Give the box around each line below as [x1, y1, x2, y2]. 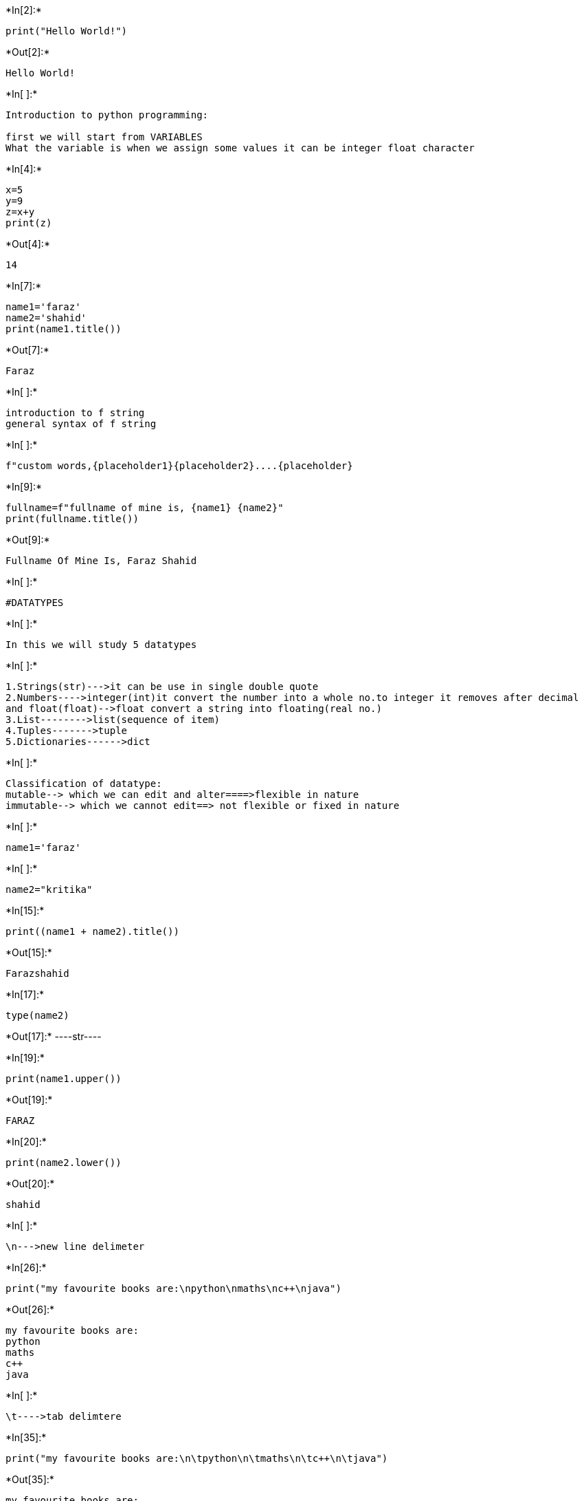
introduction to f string [5, 407, 145, 418]
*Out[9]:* [5, 534, 50, 546]
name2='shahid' [5, 312, 87, 323]
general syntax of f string [5, 418, 157, 429]
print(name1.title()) [5, 323, 122, 334]
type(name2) [5, 1010, 69, 1021]
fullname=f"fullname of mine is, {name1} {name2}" [5, 502, 284, 513]
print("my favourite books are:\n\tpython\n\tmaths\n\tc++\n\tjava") [5, 1453, 388, 1464]
